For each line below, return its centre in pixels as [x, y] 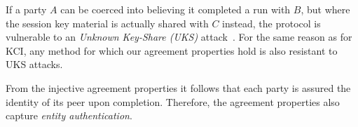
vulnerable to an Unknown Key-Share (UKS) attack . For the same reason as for [179, 37]
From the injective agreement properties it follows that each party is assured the [178, 87]
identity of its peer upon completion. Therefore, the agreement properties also [173, 101]
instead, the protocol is [271, 23]
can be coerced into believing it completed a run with [175, 9]
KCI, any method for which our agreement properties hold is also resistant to [172, 50]
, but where [325, 9]
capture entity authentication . [69, 115]
